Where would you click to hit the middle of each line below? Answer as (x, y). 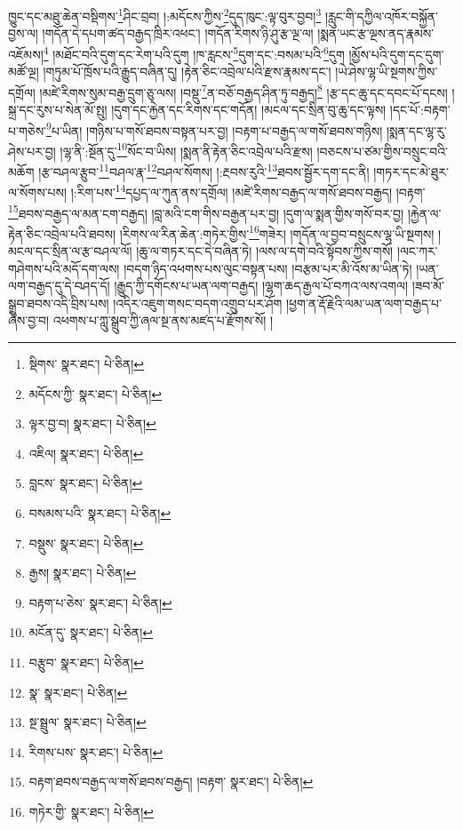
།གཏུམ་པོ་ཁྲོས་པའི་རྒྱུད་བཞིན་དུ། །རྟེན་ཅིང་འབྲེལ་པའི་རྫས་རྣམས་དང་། (187, 72)
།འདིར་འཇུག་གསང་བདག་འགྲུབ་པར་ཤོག (198, 303)
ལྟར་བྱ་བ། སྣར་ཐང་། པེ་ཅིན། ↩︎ (92, 423)
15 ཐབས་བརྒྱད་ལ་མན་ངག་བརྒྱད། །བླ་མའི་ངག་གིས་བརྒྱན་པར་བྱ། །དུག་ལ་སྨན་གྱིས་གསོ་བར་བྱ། (206, 211)
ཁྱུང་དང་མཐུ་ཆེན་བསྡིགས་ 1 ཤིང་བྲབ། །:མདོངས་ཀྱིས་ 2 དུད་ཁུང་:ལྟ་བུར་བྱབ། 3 (165, 15)
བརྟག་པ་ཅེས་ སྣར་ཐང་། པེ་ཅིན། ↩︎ (100, 602)
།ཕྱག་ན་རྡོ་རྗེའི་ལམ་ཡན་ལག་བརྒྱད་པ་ (364, 303)
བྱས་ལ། (23, 33)
